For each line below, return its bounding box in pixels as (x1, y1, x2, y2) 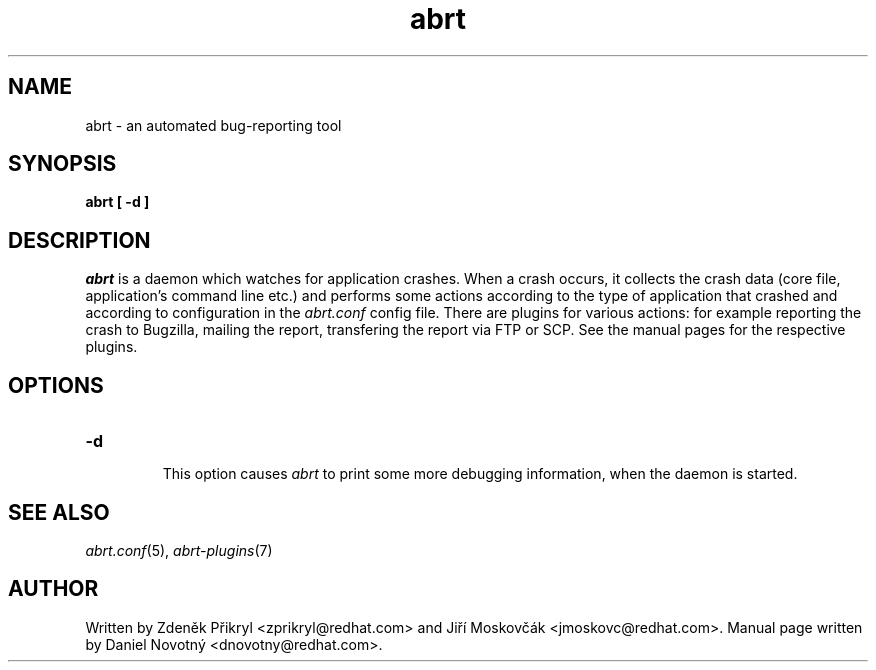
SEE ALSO (8, 499, 110, 525)
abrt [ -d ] (85, 193, 150, 211)
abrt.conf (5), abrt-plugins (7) (85, 541, 273, 559)
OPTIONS (8, 372, 104, 398)
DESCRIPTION (8, 227, 151, 253)
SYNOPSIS (8, 151, 117, 177)
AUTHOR (8, 576, 99, 602)
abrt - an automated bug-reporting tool (85, 116, 342, 134)
